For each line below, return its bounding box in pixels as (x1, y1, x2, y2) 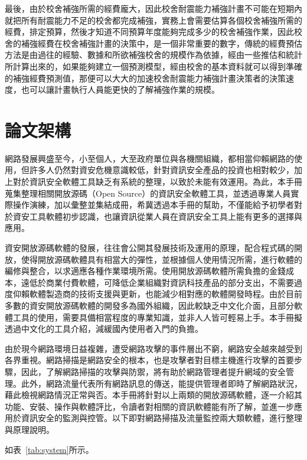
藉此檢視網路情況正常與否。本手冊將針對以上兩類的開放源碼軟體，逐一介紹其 (5, 389, 302, 401)
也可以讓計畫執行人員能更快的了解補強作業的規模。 (21, 83, 220, 96)
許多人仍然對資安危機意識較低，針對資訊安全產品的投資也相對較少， (29, 164, 294, 176)
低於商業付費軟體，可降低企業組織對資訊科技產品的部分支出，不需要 (29, 276, 294, 288)
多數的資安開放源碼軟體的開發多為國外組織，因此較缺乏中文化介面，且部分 (5, 299, 294, 311)
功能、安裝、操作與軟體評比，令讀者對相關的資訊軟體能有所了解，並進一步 (5, 400, 294, 412)
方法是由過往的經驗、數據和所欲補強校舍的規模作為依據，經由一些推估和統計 (5, 48, 302, 61)
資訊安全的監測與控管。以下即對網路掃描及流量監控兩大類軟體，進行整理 (21, 412, 302, 424)
